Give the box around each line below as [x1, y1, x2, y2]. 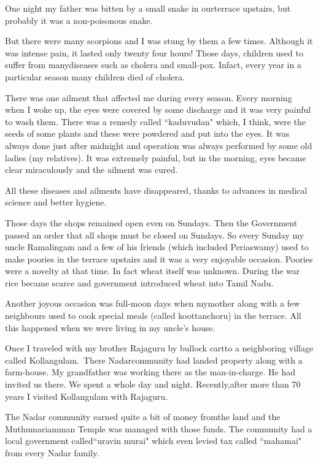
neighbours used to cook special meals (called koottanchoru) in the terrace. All [5, 309, 301, 322]
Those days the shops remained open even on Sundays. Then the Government [5, 216, 298, 229]
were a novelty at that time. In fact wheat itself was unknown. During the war [5, 264, 300, 277]
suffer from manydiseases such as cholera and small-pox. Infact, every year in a [5, 58, 301, 71]
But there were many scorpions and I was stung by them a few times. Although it [5, 34, 313, 47]
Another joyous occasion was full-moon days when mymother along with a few [5, 297, 300, 310]
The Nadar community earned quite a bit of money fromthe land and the [5, 410, 281, 423]
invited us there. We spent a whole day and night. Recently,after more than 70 [5, 378, 301, 391]
